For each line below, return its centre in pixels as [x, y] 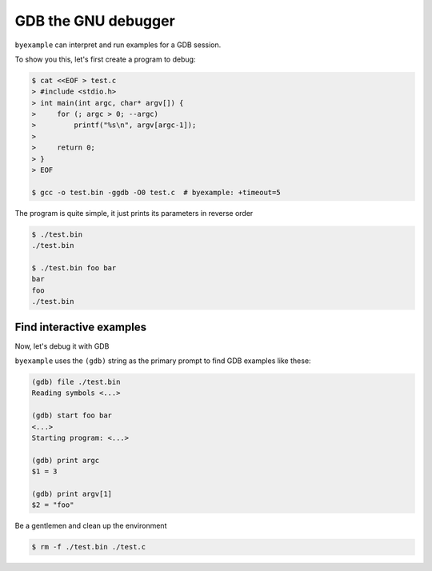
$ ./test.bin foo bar [74, 268]
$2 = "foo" [53, 505]
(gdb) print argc [66, 460]
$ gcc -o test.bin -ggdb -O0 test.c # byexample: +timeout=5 [156, 192]
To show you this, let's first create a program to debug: [105, 59]
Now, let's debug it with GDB [62, 346]
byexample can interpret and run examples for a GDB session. [118, 45]
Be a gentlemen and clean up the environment [91, 526]
